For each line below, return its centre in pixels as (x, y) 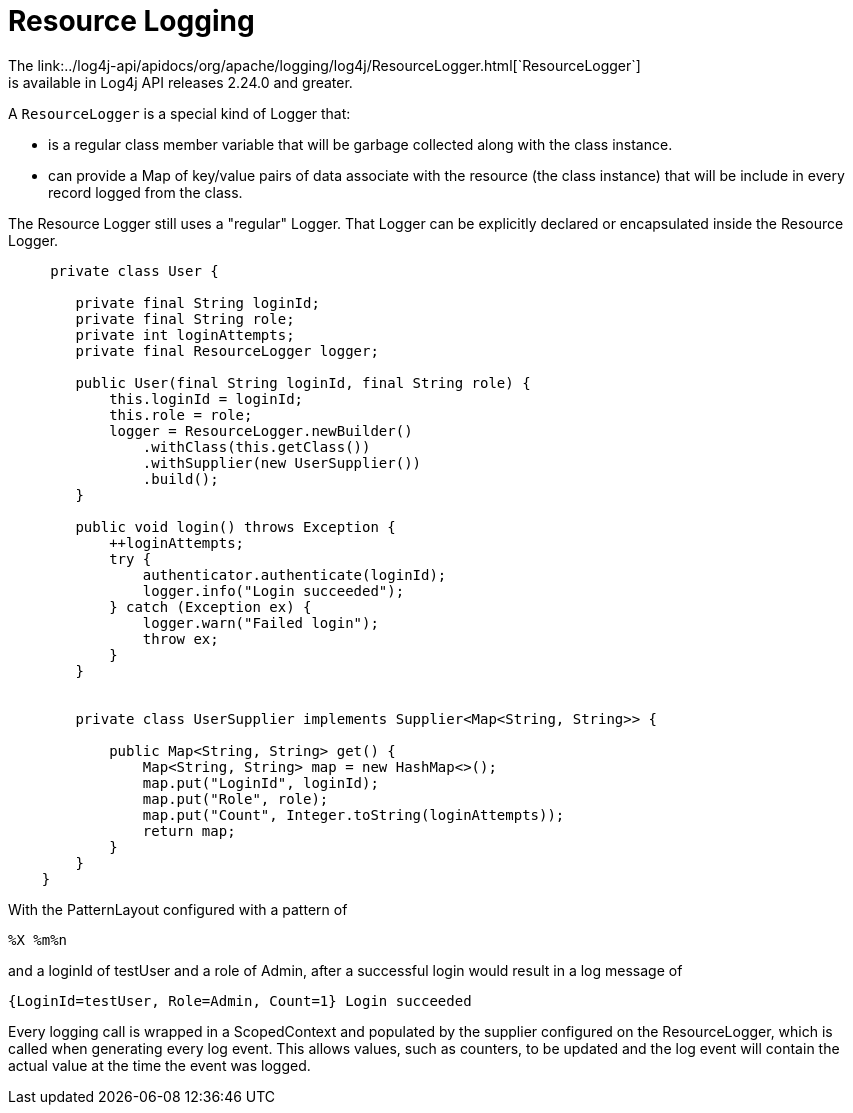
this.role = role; (181, 414)
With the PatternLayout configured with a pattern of (178, 909)
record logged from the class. (145, 192)
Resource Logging (131, 21)
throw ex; (180, 638)
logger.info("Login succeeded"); (273, 590)
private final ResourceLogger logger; (227, 350)
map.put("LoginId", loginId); (260, 782)
